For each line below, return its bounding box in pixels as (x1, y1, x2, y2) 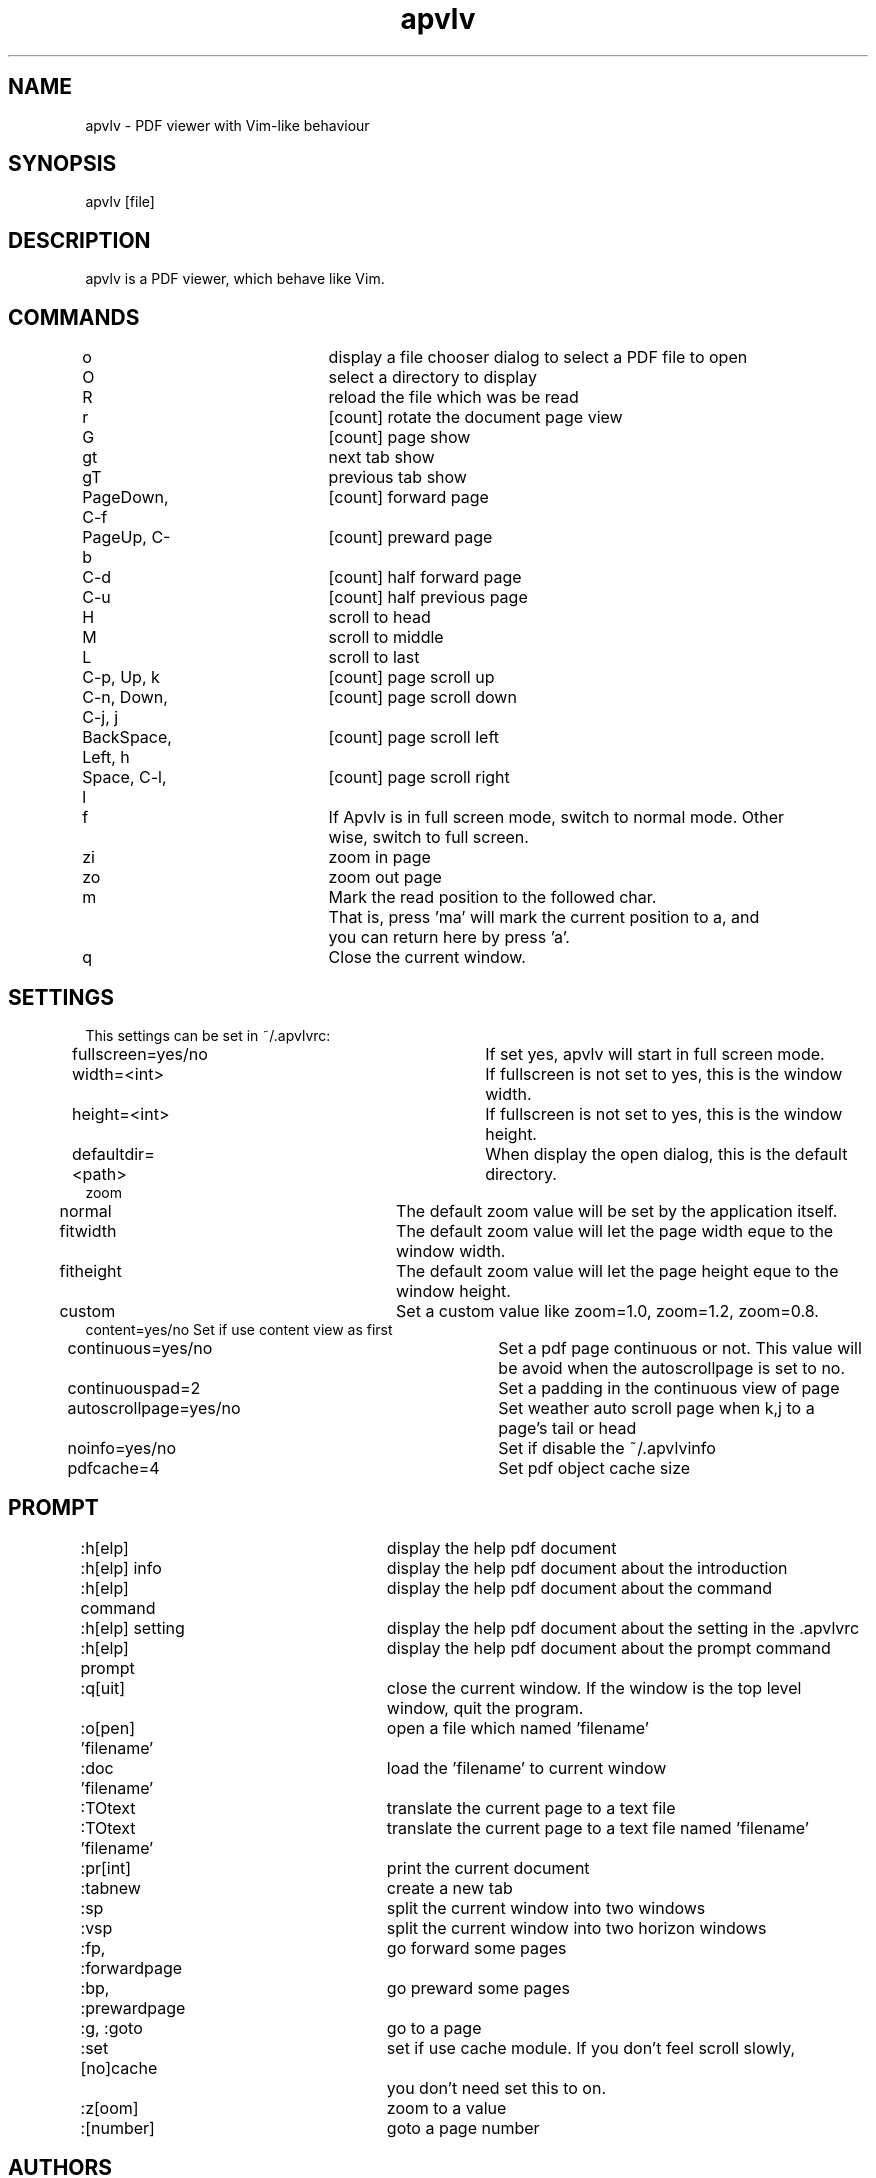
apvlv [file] (85, 193, 155, 211)
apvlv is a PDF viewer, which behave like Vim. (85, 270, 385, 288)
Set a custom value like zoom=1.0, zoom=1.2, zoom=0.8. (396, 1300, 819, 1321)
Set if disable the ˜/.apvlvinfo (498, 1437, 716, 1458)
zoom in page (328, 847, 431, 868)
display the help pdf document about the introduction (386, 1557, 788, 1578)
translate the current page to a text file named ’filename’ (386, 1817, 809, 1838)
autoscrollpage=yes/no (67, 1397, 241, 1418)
